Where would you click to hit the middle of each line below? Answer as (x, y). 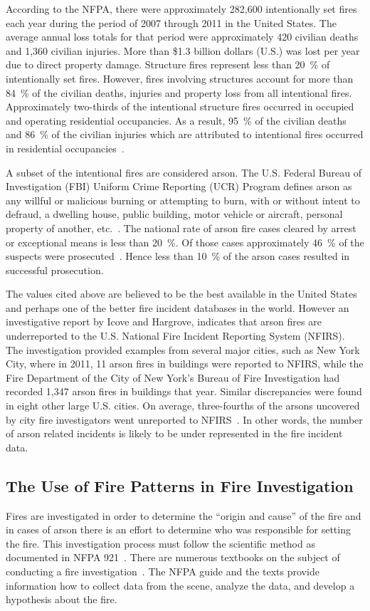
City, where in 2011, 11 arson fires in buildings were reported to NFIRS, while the (185, 364)
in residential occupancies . (65, 148)
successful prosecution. (55, 270)
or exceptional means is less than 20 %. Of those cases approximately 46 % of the (185, 242)
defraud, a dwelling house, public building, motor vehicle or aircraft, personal (174, 214)
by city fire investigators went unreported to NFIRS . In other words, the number (184, 419)
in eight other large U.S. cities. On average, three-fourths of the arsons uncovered (183, 406)
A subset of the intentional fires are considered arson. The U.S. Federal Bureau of (184, 172)
